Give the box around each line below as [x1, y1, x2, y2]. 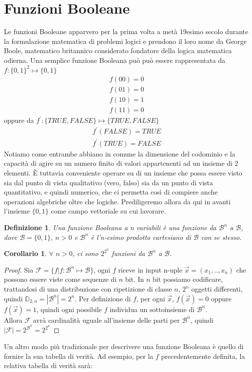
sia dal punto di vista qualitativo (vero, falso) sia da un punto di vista [4, 177, 213, 187]
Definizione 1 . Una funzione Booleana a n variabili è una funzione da [4, 222, 216, 233]
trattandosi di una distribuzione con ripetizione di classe [4, 284, 172, 294]
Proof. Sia [4, 264, 34, 274]
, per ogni [136, 293, 165, 303]
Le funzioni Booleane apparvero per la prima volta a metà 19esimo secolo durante [4, 26, 249, 37]
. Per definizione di [75, 293, 131, 303]
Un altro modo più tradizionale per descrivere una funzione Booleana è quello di [4, 341, 244, 351]
